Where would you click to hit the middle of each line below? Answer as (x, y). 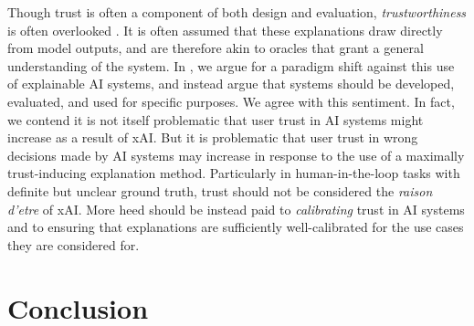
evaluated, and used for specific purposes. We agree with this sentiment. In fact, (231, 101)
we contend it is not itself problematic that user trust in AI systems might (216, 119)
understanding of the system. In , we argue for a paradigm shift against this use (231, 65)
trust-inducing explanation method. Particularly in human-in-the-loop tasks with (234, 173)
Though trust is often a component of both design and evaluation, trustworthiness (237, 12)
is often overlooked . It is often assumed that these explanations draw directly (225, 30)
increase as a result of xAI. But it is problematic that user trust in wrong (213, 137)
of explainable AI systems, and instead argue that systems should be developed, (231, 84)
